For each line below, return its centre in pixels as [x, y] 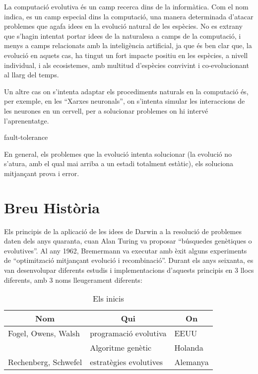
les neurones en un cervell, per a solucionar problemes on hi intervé [106, 110]
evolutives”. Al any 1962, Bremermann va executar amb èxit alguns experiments [126, 250]
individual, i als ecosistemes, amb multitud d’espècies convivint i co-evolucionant [127, 65]
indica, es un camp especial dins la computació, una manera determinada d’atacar [129, 16]
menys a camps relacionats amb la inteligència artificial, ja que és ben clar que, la [128, 45]
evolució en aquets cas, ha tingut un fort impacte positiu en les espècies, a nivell [126, 55]
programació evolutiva [128, 333]
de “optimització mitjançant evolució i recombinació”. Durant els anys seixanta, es [129, 260]
